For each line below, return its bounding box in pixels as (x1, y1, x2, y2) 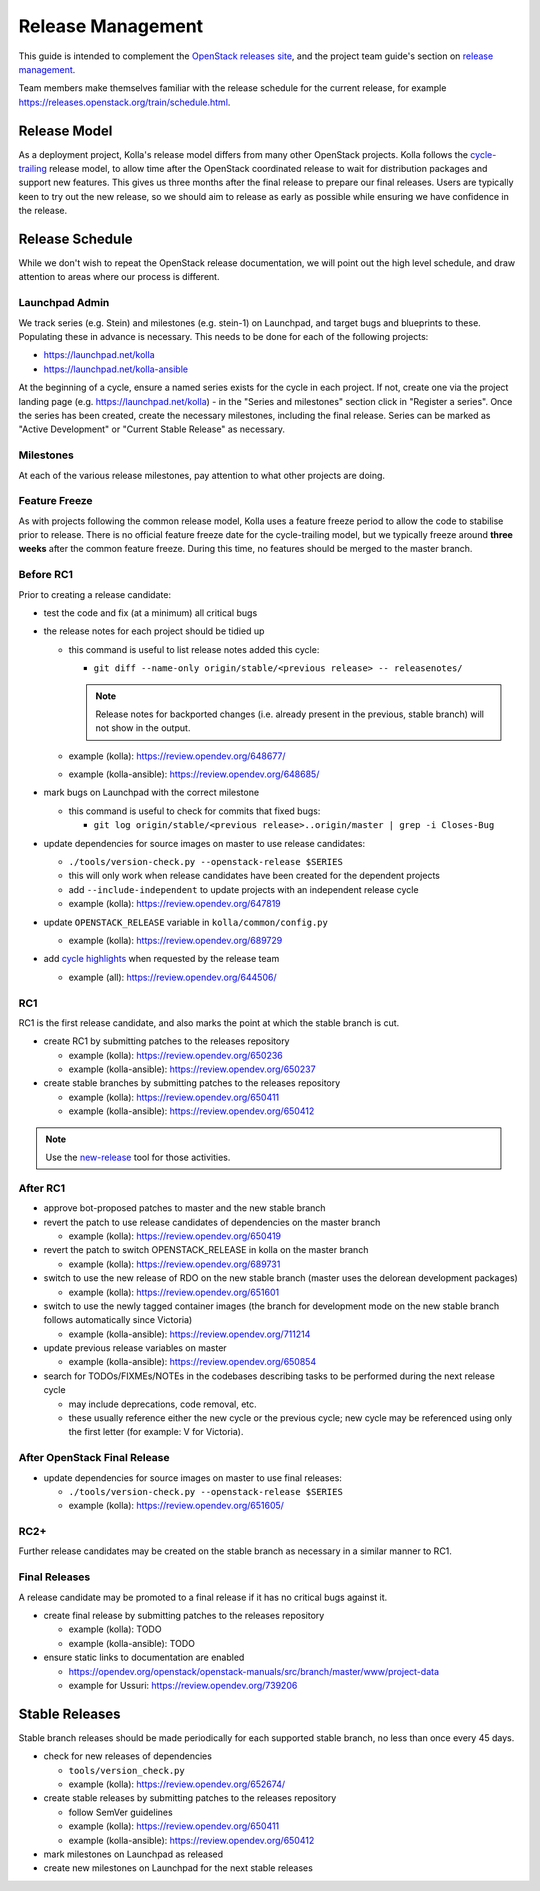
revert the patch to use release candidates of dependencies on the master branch (43, 1216, 381, 1228)
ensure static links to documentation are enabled (43, 1651, 245, 1664)
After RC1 (18, 1181, 65, 1195)
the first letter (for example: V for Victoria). (68, 1426, 244, 1438)
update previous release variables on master (43, 1342, 227, 1354)
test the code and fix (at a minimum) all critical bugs (43, 606, 258, 619)
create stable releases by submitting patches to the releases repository (43, 1792, 337, 1804)
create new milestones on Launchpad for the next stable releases (43, 1862, 314, 1874)
